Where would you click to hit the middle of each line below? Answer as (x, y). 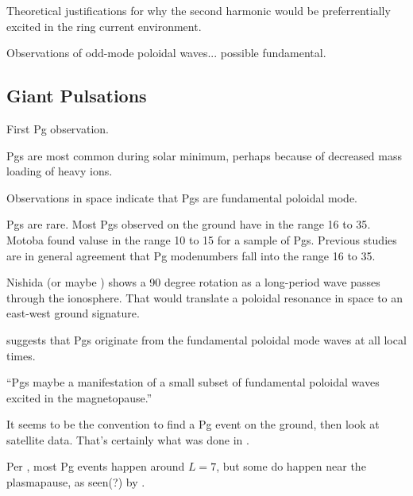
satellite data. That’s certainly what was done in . (128, 439)
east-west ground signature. (73, 313)
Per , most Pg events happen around (96, 466)
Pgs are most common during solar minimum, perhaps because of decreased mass (204, 155)
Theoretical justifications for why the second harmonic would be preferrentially (199, 10)
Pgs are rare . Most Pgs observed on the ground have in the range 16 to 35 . (189, 224)
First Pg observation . (58, 128)
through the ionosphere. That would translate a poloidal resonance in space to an (205, 297)
